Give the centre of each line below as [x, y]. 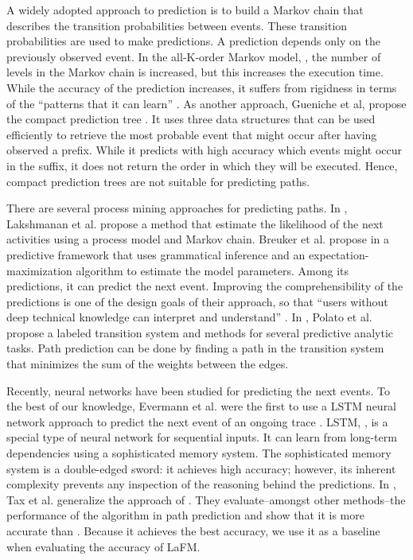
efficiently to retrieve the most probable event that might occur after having [192, 134]
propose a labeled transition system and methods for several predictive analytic [200, 332]
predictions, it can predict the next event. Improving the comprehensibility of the [205, 286]
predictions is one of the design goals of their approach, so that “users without [197, 301]
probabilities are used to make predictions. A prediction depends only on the [193, 41]
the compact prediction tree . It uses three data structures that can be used [191, 119]
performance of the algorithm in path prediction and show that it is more [185, 515]
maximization [39, 270]
